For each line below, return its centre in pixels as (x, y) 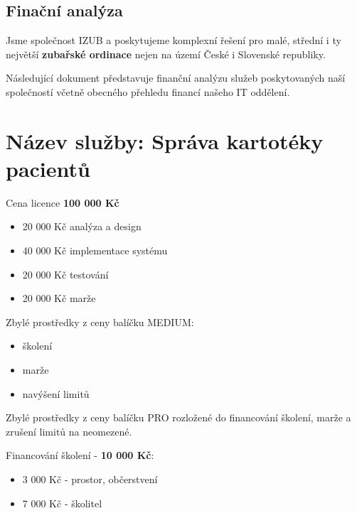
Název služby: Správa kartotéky (165, 140)
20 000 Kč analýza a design (82, 226)
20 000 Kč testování (65, 274)
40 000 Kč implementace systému (95, 250)
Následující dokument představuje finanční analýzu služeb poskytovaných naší (176, 78)
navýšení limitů (56, 393)
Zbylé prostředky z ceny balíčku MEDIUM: (100, 322)
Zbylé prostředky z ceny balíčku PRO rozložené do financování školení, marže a (178, 417)
